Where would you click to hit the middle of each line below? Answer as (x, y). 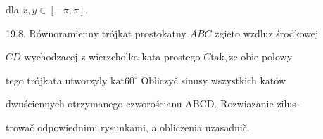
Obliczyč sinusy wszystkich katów (213, 80)
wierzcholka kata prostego (145, 57)
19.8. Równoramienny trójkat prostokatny (96, 33)
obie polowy (267, 57)
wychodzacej (51, 57)
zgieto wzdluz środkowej (267, 33)
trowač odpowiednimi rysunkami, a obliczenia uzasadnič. (128, 127)
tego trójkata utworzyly (57, 80)
